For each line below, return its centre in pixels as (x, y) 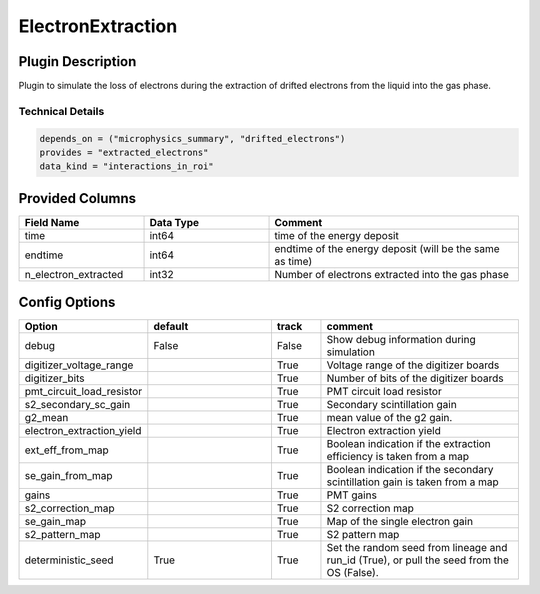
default (171, 327)
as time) (293, 261)
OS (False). (352, 573)
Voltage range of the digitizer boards (413, 365)
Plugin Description (77, 61)
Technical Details (61, 111)
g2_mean (46, 418)
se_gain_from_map (69, 476)
